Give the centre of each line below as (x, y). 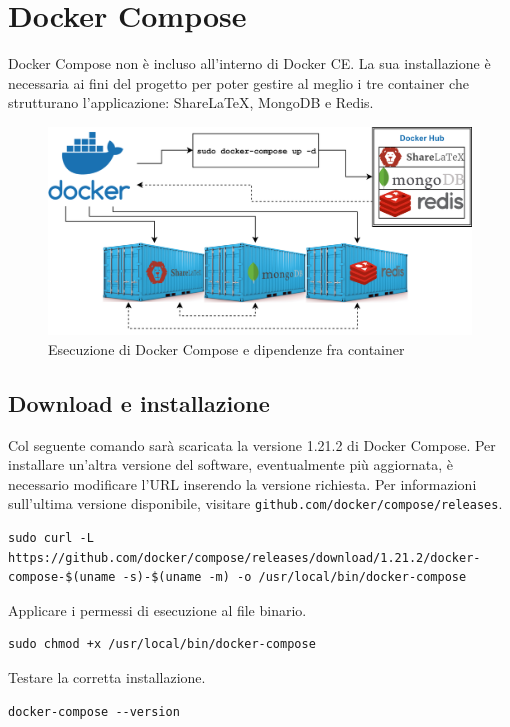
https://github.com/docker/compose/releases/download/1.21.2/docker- (244, 557)
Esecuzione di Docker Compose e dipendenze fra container (226, 348)
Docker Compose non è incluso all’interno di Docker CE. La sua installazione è (249, 63)
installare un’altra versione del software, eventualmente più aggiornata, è (230, 464)
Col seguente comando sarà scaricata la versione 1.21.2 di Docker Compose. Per (252, 444)
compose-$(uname (62, 577)
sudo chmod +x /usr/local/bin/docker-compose (162, 644)
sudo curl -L (51, 538)
